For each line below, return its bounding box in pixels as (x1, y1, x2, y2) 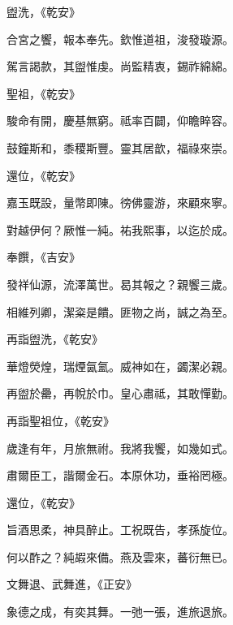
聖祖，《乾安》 (6, 84, 80, 101)
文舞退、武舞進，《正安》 (6, 575, 137, 593)
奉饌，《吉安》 (6, 248, 80, 265)
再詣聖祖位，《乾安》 (6, 412, 114, 429)
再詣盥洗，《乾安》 (6, 330, 103, 347)
